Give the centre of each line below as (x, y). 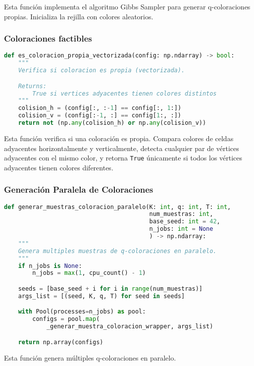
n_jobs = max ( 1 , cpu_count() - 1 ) (89, 273)
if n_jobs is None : (50, 266)
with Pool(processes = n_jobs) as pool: (82, 312)
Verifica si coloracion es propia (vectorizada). (102, 71)
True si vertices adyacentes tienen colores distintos (125, 93)
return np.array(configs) (61, 342)
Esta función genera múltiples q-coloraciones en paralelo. (90, 357)
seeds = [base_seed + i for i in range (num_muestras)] (110, 289)
